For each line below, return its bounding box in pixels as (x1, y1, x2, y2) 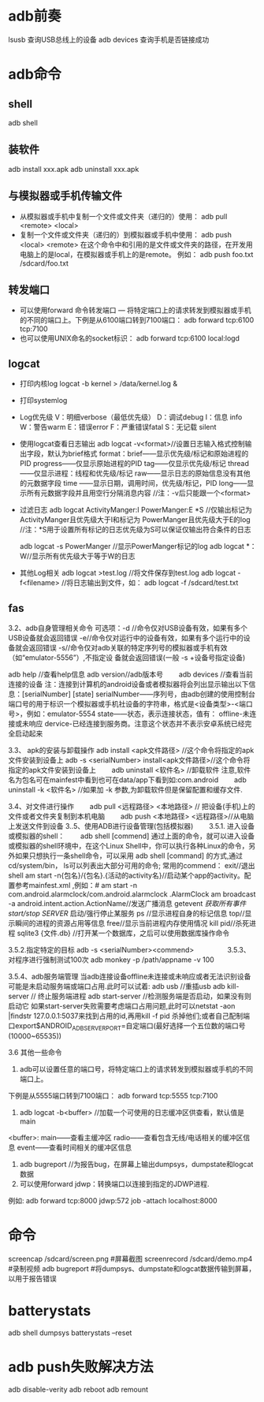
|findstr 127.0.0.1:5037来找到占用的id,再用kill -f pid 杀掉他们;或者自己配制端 (8, 1011, 251, 1020)
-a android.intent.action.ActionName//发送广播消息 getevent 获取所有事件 (8, 899, 247, 908)
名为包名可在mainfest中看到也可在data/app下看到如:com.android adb (8, 775, 247, 785)
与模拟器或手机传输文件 (8, 189, 122, 203)
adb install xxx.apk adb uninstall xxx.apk (8, 164, 139, 173)
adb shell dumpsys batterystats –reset (8, 1328, 132, 1337)
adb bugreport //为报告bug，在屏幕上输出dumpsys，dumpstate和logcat (19, 1159, 254, 1169)
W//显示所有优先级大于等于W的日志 (19, 551, 136, 561)
